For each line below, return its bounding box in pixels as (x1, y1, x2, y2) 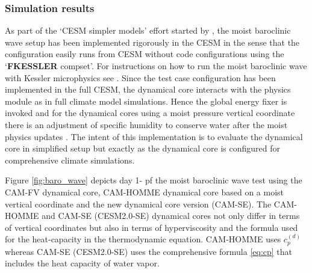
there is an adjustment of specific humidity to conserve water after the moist (5, 118, 288, 130)
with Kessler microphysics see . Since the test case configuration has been (5, 71, 276, 84)
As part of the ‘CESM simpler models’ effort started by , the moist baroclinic (5, 24, 291, 37)
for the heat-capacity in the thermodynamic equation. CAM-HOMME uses (5, 233, 281, 245)
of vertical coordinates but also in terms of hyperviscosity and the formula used (5, 221, 298, 233)
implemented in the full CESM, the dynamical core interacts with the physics (5, 83, 291, 96)
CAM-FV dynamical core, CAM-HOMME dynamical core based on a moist (5, 185, 284, 198)
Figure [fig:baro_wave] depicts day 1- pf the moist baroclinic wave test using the (5, 174, 302, 186)
